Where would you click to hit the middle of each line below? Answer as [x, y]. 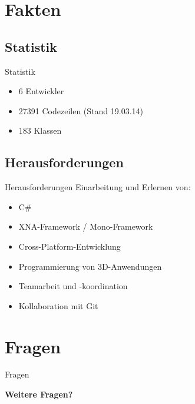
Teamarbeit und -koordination [73, 286]
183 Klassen [40, 130]
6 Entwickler [41, 91]
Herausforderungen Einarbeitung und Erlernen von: [98, 187]
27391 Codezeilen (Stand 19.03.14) [81, 110]
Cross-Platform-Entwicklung [70, 246]
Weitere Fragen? [39, 394]
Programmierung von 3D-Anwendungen [90, 266]
